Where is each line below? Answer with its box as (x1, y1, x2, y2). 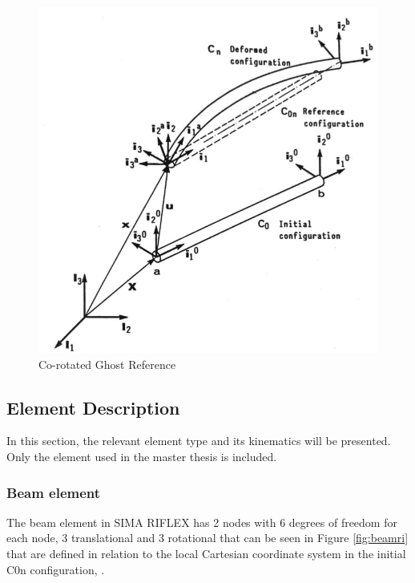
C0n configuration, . (6, 561, 105, 577)
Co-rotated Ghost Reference (38, 355, 176, 372)
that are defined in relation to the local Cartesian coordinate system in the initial (6, 545, 406, 562)
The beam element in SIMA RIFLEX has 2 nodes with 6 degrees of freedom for (6, 513, 397, 530)
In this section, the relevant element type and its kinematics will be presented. (6, 432, 391, 449)
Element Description (6, 395, 180, 419)
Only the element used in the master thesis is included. (6, 448, 277, 465)
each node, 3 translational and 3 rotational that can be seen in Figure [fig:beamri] (6, 529, 409, 546)
